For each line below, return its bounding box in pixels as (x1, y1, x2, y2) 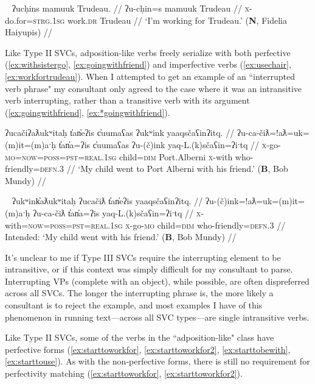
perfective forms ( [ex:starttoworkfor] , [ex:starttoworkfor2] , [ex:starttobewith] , (5, 343, 291, 355)
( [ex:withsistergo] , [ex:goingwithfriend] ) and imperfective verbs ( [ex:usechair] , (5, 58, 291, 71)
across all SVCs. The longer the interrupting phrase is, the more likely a (5, 286, 274, 299)
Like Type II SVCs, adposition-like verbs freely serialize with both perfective (5, 46, 291, 59)
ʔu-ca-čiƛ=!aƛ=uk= (237, 126, 310, 139)
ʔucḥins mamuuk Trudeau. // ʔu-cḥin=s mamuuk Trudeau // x (12, 2, 250, 14)
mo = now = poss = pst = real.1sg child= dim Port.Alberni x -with (5, 150, 233, 163)
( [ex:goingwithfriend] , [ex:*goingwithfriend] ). (5, 105, 170, 118)
